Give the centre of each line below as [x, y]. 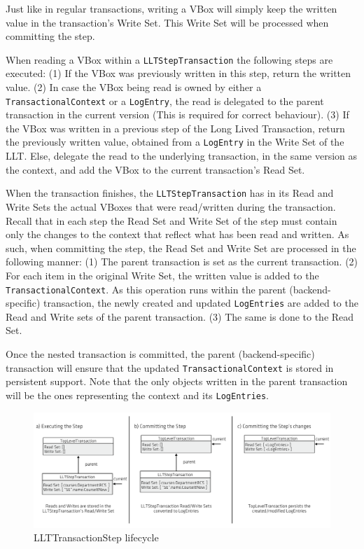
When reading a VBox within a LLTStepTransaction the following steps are [169, 59]
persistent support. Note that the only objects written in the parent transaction [177, 381]
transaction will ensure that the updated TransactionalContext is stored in [170, 367]
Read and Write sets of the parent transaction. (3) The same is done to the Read [180, 316]
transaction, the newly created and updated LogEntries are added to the [201, 303]
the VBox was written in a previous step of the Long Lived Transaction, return [175, 128]
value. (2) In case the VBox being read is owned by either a [134, 87]
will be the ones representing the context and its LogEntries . [138, 395]
